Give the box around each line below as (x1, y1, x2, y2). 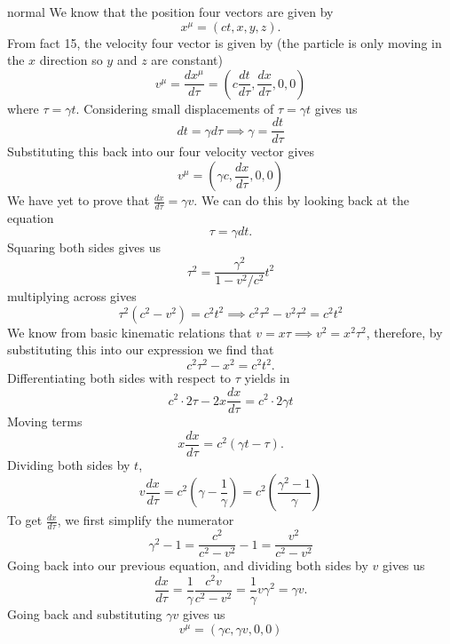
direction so (39, 51, 103, 69)
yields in (244, 369, 290, 387)
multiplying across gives (7, 287, 137, 306)
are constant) (151, 51, 223, 69)
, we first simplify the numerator (57, 511, 234, 529)
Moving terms (7, 412, 83, 431)
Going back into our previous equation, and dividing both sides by (7, 556, 368, 575)
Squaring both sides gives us (7, 238, 162, 257)
